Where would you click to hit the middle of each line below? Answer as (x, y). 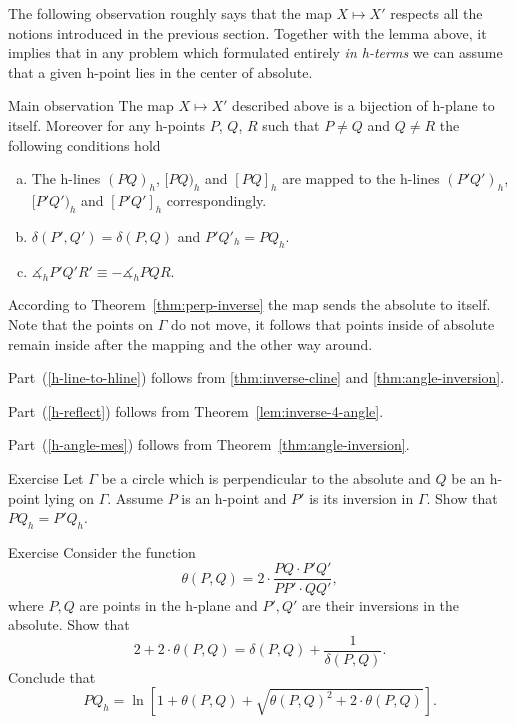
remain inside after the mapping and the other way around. (190, 343)
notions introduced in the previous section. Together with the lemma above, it (247, 32)
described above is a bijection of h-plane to (363, 105)
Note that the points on (81, 323)
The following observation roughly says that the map (170, 13)
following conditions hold (84, 144)
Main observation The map (91, 105)
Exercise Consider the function (102, 551)
